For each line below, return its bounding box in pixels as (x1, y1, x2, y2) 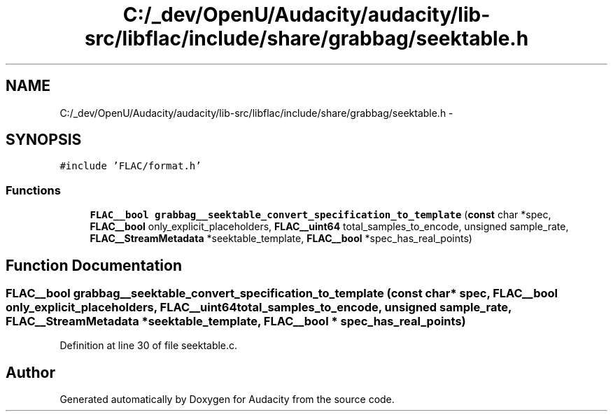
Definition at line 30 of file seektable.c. (59, 339, 238, 352)
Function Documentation (6, 256, 182, 274)
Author (6, 363, 55, 381)
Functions (6, 183, 61, 197)
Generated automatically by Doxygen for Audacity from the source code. (59, 393, 395, 406)
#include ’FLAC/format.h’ (59, 160, 202, 172)
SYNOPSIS (6, 131, 82, 149)
